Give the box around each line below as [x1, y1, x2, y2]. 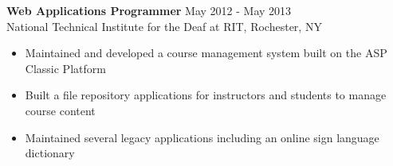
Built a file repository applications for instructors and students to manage [25, 87, 387, 103]
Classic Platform [25, 60, 106, 76]
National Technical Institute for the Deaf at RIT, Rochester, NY [6, 17, 322, 34]
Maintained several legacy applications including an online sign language [25, 129, 379, 145]
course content [25, 102, 96, 118]
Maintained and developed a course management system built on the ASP [25, 44, 387, 61]
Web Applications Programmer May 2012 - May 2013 [6, 2, 292, 18]
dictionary [25, 145, 75, 161]
